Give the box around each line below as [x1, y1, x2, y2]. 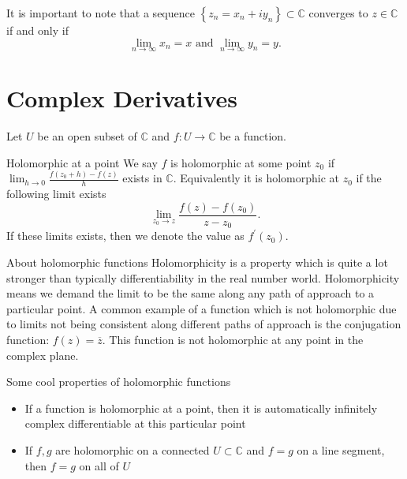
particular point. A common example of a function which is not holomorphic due [6, 300, 397, 316]
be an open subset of [37, 127, 137, 144]
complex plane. [6, 346, 79, 363]
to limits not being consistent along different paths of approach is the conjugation [6, 316, 401, 332]
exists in [122, 170, 162, 186]
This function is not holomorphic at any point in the [109, 331, 364, 347]
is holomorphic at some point [170, 154, 312, 170]
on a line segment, [297, 441, 385, 458]
